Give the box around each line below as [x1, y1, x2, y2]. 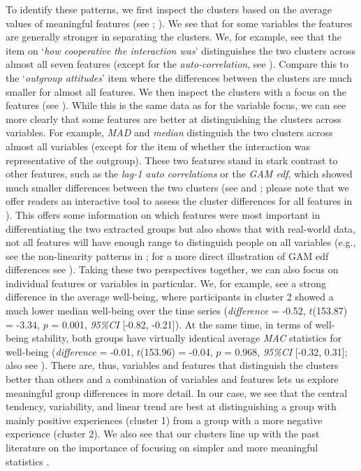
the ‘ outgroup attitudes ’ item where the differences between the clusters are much [6, 70, 353, 85]
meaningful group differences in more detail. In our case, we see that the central [6, 385, 348, 400]
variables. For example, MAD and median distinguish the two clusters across [6, 125, 333, 140]
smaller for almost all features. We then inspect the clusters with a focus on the [6, 84, 346, 99]
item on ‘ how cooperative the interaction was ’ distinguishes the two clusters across [6, 43, 355, 57]
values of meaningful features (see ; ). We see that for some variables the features [6, 15, 353, 30]
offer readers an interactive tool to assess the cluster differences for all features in [6, 194, 353, 208]
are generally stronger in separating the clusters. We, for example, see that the [6, 29, 341, 44]
